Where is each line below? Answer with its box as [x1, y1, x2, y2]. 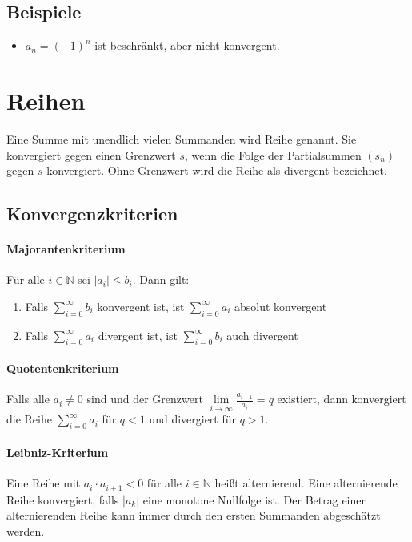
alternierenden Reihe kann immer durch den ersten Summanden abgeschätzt [6, 507, 381, 524]
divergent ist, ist [98, 326, 178, 343]
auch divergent [226, 326, 298, 343]
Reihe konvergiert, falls [6, 491, 119, 508]
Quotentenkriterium [6, 360, 119, 377]
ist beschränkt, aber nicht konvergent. [94, 37, 280, 54]
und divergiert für [149, 411, 237, 427]
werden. [6, 522, 45, 539]
